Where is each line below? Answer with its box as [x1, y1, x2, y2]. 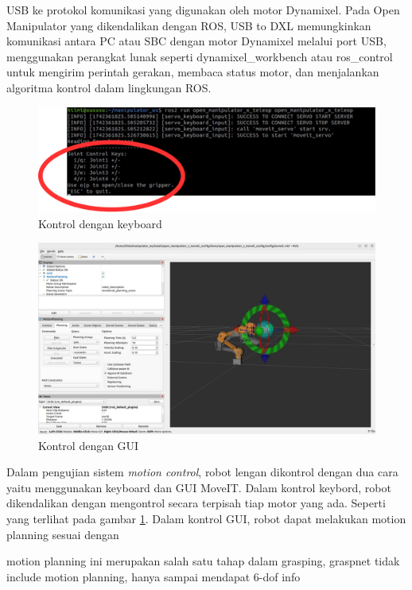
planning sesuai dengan [6, 526, 119, 542]
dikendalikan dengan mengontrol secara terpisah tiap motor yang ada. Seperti [6, 495, 386, 511]
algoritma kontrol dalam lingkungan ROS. [6, 79, 212, 95]
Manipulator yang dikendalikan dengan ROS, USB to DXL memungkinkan [6, 17, 371, 33]
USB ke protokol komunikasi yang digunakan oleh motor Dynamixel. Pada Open [6, 2, 400, 17]
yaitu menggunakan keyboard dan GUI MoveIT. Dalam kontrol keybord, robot [6, 479, 391, 495]
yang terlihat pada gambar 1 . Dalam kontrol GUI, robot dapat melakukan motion [6, 510, 406, 527]
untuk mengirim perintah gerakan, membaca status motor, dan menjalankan [6, 64, 379, 80]
